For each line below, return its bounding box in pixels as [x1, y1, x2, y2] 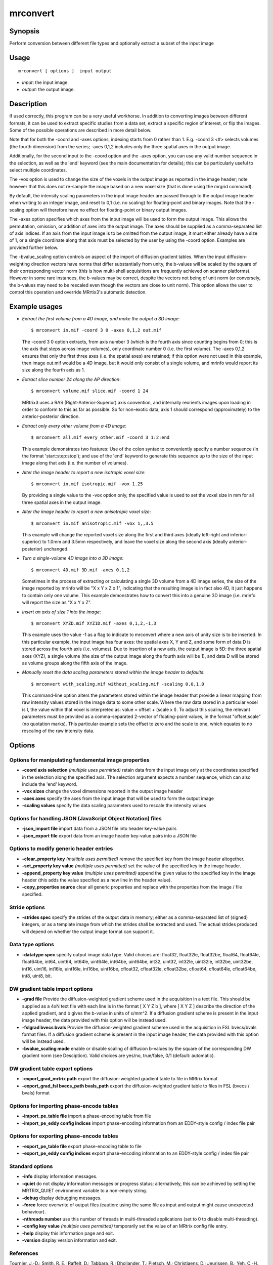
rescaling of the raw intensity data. [22, 728, 95, 734]
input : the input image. [22, 79, 69, 86]
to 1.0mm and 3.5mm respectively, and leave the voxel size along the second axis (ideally [42, 539, 228, 545]
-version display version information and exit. [22, 1237, 117, 1243]
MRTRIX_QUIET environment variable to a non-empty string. [22, 1188, 148, 1194]
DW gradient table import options [9, 985, 93, 992]
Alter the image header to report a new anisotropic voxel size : [22, 509, 151, 515]
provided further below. [9, 244, 59, 250]
